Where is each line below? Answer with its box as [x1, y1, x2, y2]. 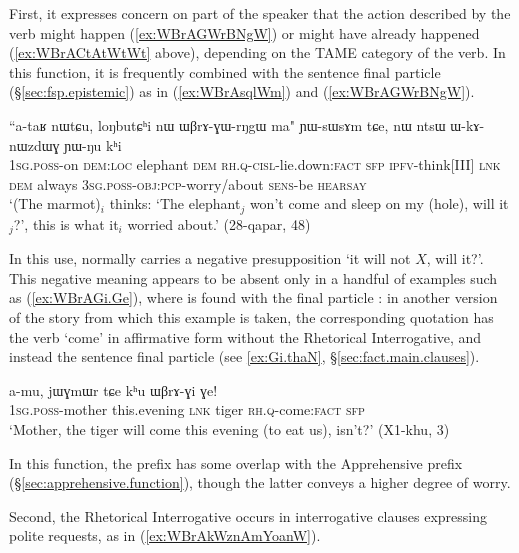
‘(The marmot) [9, 193, 101, 214]
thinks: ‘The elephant [109, 193, 241, 214]
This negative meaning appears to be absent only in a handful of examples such [9, 267, 498, 288]
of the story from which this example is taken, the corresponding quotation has [9, 307, 494, 328]
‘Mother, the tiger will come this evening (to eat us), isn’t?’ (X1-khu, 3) [9, 419, 450, 439]
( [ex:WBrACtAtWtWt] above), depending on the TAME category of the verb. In [9, 42, 506, 63]
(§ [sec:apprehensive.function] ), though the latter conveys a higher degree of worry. [9, 472, 511, 493]
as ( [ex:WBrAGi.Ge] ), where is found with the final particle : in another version [9, 287, 498, 308]
